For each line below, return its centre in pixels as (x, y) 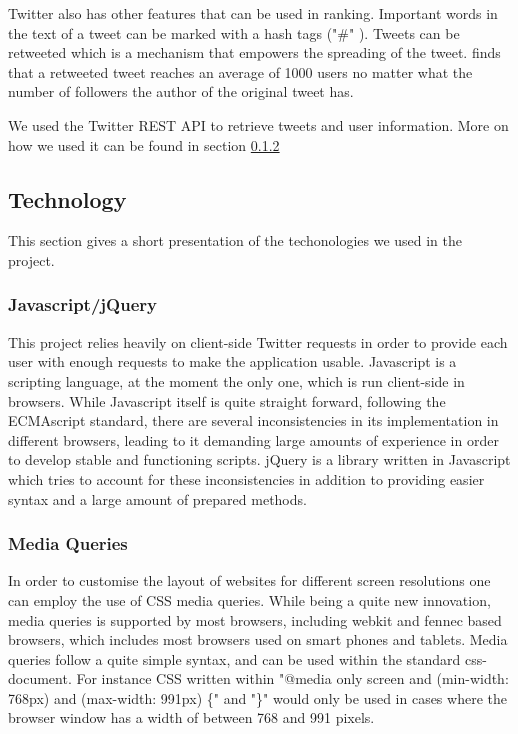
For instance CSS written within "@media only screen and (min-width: (292, 678)
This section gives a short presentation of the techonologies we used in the (235, 240)
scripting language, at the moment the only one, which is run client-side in (236, 380)
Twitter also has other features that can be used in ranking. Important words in (253, 13)
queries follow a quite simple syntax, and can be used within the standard (234, 658)
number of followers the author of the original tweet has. (181, 91)
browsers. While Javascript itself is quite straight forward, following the (227, 400)
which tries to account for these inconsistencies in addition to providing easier (246, 478)
